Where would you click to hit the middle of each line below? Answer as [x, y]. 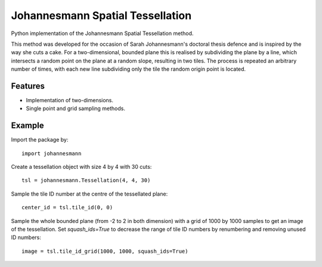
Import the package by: [40, 140]
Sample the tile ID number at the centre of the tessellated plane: [89, 194]
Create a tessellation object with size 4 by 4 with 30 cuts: [81, 167]
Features [28, 86]
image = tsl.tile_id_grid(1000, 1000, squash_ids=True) [105, 251]
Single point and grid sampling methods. [75, 109]
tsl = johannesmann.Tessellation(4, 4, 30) [86, 180]
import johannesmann [52, 153]
